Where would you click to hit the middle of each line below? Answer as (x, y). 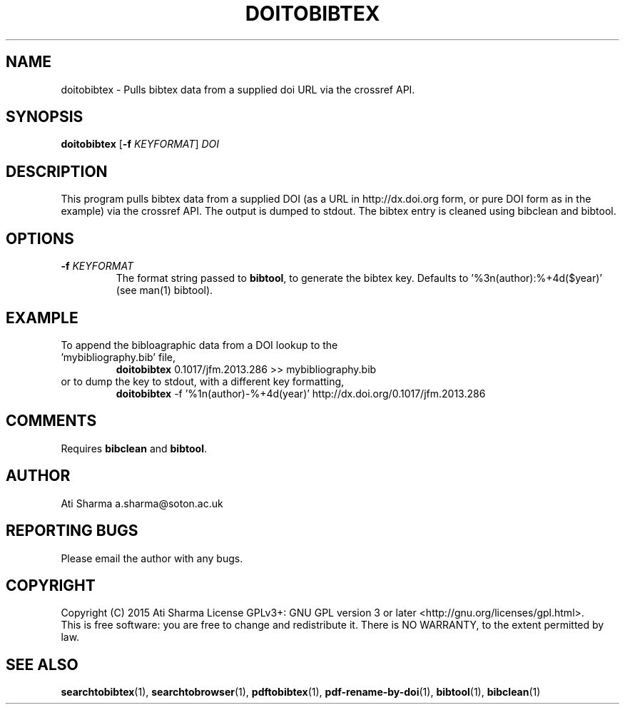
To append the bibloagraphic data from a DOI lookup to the (199, 345)
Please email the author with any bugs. (152, 558)
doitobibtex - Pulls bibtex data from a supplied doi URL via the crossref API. (238, 89)
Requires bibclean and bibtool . (134, 448)
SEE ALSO (42, 664)
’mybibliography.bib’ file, (118, 357)
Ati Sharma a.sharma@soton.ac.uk (142, 503)
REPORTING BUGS (72, 531)
